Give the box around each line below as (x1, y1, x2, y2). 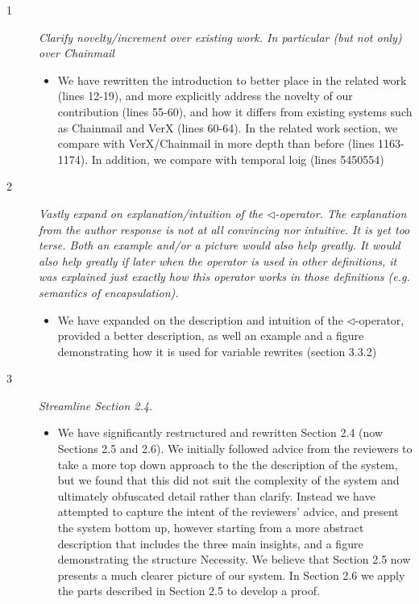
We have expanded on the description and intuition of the (57, 311, 343, 328)
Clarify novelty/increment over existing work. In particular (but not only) (39, 28, 402, 45)
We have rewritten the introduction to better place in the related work (57, 71, 407, 88)
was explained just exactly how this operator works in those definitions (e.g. (39, 268, 410, 285)
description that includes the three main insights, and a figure (57, 535, 363, 552)
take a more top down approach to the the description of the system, (57, 455, 398, 472)
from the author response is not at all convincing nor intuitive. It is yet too (39, 220, 410, 237)
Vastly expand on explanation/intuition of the (39, 204, 263, 221)
